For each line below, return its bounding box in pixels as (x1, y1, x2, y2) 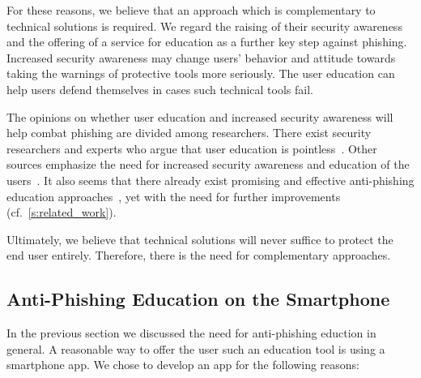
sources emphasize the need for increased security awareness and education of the (6, 156, 410, 173)
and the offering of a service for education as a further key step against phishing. (6, 33, 407, 50)
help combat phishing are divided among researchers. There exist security (6, 124, 372, 141)
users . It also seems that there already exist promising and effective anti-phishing (6, 171, 415, 188)
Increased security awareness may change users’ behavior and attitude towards (6, 49, 396, 66)
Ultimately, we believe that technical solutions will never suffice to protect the (6, 230, 393, 247)
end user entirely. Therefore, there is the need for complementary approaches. (6, 247, 391, 264)
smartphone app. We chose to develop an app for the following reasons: (6, 356, 359, 373)
